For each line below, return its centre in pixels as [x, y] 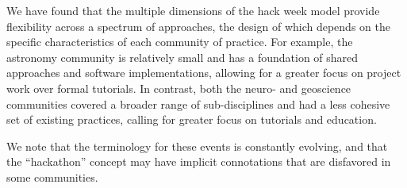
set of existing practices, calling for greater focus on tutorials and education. [192, 119]
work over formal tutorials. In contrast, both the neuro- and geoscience [179, 88]
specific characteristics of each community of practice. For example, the [180, 42]
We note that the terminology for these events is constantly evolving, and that [197, 146]
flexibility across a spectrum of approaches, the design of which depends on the [198, 26]
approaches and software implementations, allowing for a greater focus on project [204, 73]
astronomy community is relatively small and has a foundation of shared [182, 57]
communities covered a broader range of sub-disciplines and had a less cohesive [198, 104]
